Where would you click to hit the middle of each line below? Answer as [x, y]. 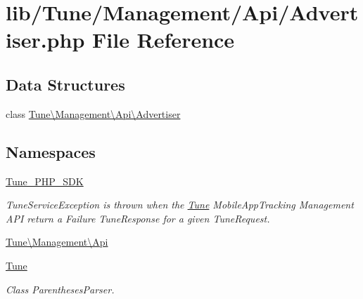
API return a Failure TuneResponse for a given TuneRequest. [138, 218]
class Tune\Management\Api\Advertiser [93, 113]
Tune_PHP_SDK [45, 181]
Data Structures [65, 84]
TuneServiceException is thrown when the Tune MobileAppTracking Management [180, 205]
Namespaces [51, 151]
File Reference [164, 40]
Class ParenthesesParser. [60, 289]
